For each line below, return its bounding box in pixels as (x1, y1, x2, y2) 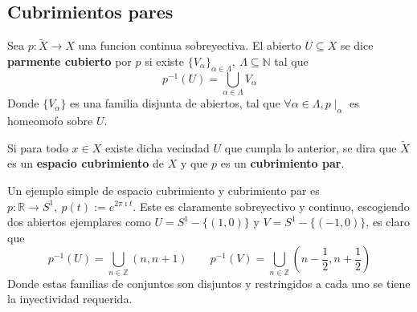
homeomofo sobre (7, 111, 93, 128)
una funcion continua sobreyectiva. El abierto (78, 37, 301, 54)
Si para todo (7, 139, 68, 156)
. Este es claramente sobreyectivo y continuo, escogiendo (133, 197, 410, 214)
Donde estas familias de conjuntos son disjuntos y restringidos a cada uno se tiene (7, 274, 411, 291)
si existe (145, 53, 184, 70)
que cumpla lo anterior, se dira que (224, 139, 397, 156)
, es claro (366, 213, 410, 230)
